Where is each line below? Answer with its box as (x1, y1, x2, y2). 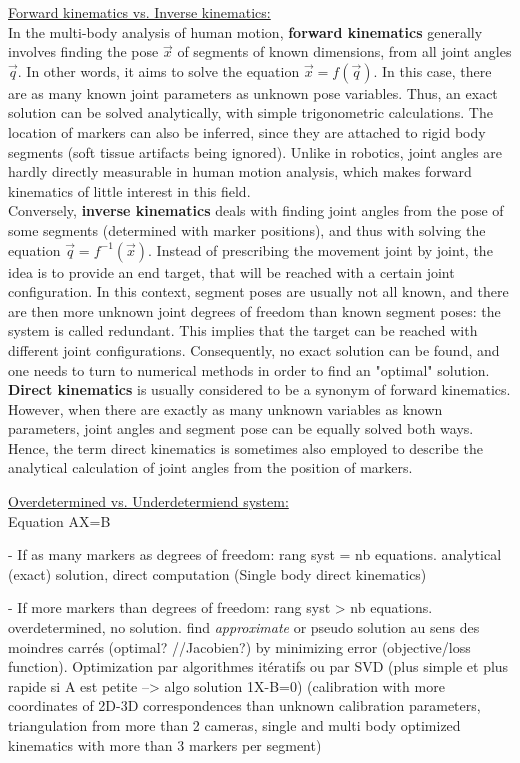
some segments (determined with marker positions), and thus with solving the (8, 219, 486, 240)
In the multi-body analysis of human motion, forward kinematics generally (8, 21, 483, 42)
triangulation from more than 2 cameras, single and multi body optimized (8, 715, 461, 735)
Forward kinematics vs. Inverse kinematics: (8, 2, 271, 22)
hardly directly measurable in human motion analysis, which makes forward (8, 161, 472, 182)
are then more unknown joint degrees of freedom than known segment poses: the (8, 300, 501, 321)
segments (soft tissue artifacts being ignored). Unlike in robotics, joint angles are (8, 141, 502, 162)
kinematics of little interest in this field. (8, 180, 251, 201)
